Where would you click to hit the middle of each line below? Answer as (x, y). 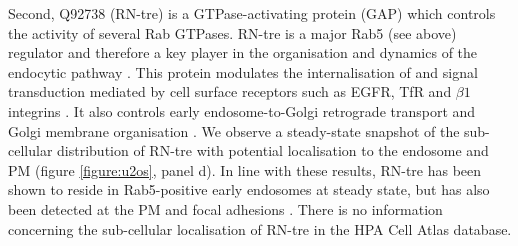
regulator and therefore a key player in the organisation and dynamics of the (243, 52)
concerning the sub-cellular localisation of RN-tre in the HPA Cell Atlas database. (260, 228)
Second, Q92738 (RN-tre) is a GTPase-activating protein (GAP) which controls (252, 13)
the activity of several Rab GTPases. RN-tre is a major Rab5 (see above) (232, 32)
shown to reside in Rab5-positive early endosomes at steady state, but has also (249, 189)
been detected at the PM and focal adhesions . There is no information (225, 208)
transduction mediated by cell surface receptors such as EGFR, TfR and (230, 91)
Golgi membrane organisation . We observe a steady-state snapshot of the (234, 130)
